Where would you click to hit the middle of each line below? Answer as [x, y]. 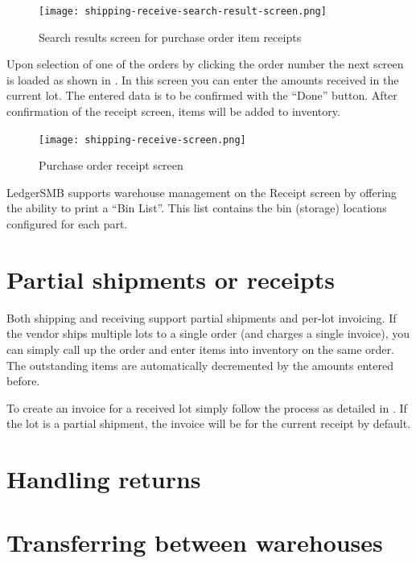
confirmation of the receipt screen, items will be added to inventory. [173, 111]
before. [23, 381]
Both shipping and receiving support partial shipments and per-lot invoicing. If [202, 317]
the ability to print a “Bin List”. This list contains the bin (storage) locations [197, 208]
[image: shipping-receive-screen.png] [142, 140]
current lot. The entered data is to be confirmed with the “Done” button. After [202, 95]
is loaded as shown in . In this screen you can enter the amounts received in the [203, 79]
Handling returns [104, 479]
